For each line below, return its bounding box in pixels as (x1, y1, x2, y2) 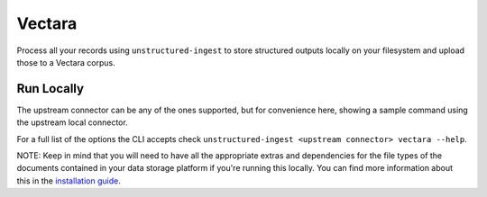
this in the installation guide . (16, 175, 121, 186)
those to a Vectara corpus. (16, 57, 116, 67)
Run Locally (16, 81, 85, 96)
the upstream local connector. (16, 117, 128, 128)
